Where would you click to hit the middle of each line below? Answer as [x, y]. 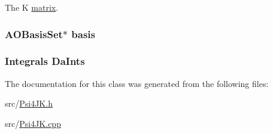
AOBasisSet [34, 34]
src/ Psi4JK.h [29, 103]
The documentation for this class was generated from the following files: [137, 83]
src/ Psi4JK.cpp [33, 123]
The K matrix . [32, 7]
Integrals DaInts [45, 61]
